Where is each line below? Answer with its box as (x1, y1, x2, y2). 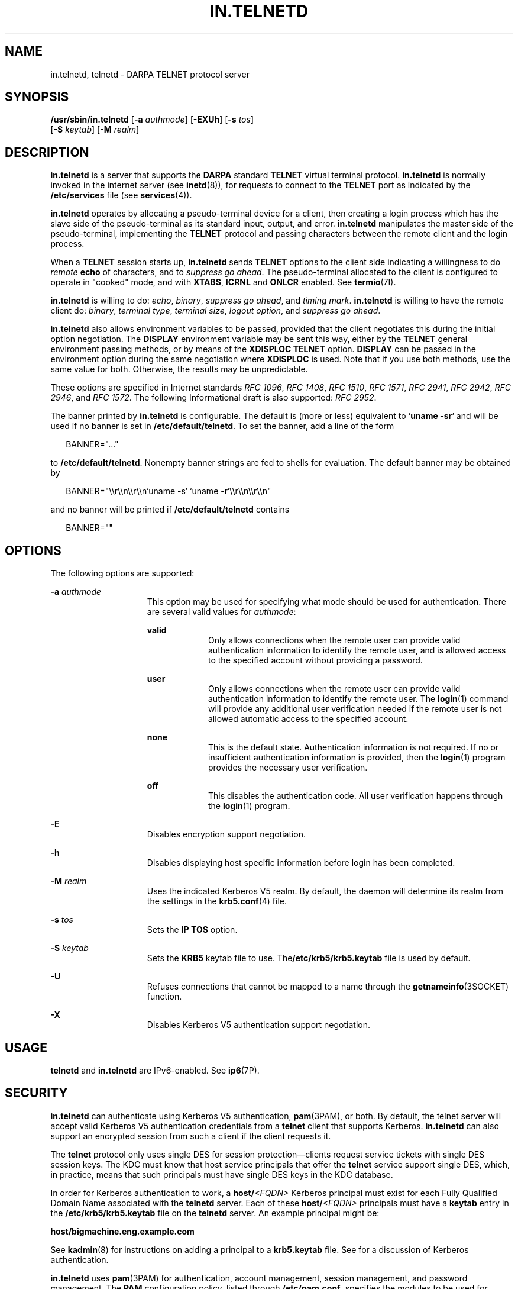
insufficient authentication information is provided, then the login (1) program (208, 752, 506, 763)
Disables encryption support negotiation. (147, 829, 306, 840)
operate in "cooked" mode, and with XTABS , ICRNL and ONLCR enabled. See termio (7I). (50, 277, 396, 288)
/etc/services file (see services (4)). (50, 190, 192, 201)
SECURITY (5, 1085, 68, 1101)
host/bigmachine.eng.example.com (50, 1226, 195, 1236)
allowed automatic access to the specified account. (208, 714, 409, 724)
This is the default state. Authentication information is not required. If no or (208, 742, 499, 753)
